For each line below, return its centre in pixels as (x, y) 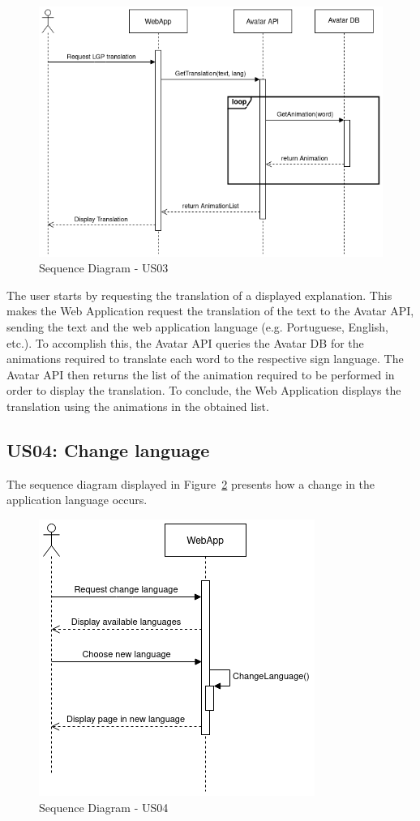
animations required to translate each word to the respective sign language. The (205, 359)
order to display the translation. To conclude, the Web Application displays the (204, 390)
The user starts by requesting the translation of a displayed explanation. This (199, 295)
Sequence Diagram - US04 (104, 807)
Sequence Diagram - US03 (104, 268)
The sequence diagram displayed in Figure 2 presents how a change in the (191, 483)
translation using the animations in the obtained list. (138, 406)
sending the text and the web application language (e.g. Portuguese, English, (197, 327)
